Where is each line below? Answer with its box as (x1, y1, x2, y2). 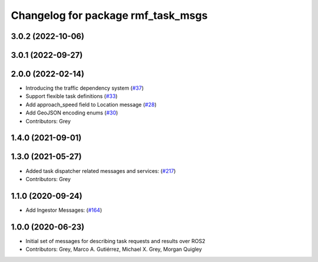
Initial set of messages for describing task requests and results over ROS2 (25, 237, 206, 244)
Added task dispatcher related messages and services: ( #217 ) (25, 167, 176, 174)
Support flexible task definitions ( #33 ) (25, 93, 118, 100)
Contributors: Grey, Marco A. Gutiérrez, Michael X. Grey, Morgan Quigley (25, 245, 203, 253)
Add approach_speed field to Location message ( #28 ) (25, 101, 157, 108)
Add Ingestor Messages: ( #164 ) (25, 207, 102, 214)
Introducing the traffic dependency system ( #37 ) (25, 84, 144, 91)
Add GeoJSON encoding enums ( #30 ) (25, 109, 118, 116)
